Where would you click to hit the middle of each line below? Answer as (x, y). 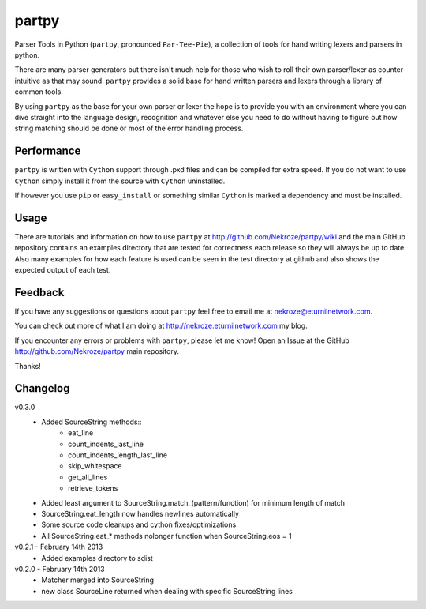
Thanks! (28, 366)
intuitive (28, 81)
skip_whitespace (95, 466)
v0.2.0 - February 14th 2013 (60, 569)
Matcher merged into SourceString (97, 580)
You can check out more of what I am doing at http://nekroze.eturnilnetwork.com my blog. (161, 326)
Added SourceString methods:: (92, 422)
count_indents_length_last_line (118, 455)
